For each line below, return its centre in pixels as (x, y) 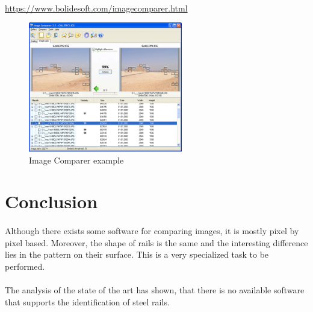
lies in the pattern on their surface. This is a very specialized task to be (137, 254)
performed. (25, 266)
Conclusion (51, 201)
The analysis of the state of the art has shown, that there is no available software (155, 290)
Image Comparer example (76, 160)
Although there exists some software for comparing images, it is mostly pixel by (152, 231)
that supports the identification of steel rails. (87, 301)
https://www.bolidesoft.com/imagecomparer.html (96, 8)
